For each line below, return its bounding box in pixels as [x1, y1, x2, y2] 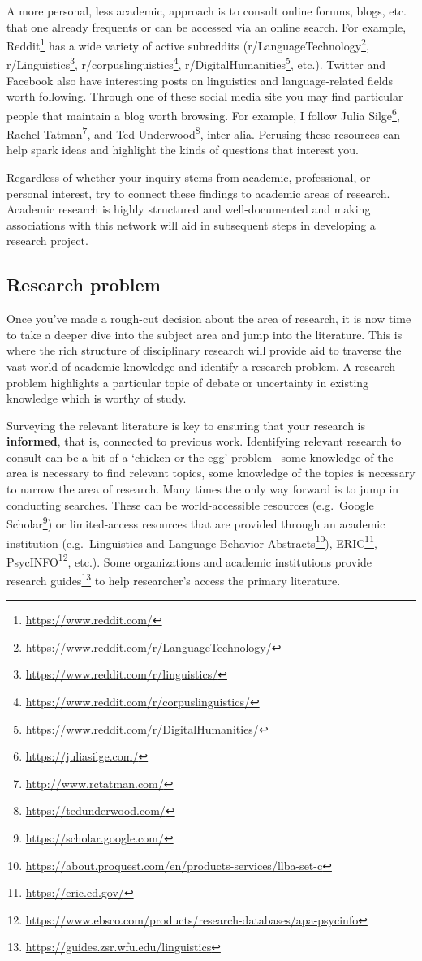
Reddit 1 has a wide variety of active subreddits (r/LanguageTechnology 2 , [6, 35, 369, 54]
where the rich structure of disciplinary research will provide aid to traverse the [6, 342, 402, 359]
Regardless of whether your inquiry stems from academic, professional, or [6, 168, 371, 185]
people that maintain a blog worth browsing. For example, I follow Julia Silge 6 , [6, 104, 400, 123]
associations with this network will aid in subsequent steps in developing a [6, 216, 376, 233]
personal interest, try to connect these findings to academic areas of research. [6, 184, 390, 201]
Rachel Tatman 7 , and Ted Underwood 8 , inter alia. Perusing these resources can [6, 123, 401, 142]
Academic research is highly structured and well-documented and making [6, 200, 371, 218]
